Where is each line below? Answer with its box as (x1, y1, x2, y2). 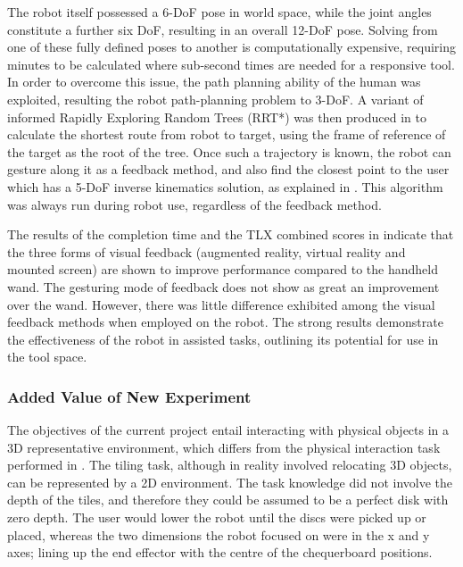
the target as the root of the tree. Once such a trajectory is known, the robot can (7, 142, 451, 161)
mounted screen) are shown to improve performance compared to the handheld (7, 260, 438, 279)
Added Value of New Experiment (7, 385, 252, 407)
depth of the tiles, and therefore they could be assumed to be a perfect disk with (7, 490, 449, 509)
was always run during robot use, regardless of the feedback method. (7, 195, 382, 213)
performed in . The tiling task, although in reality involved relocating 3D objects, (7, 455, 452, 474)
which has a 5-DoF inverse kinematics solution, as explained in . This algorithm (7, 177, 443, 196)
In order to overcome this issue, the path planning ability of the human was (7, 72, 421, 91)
